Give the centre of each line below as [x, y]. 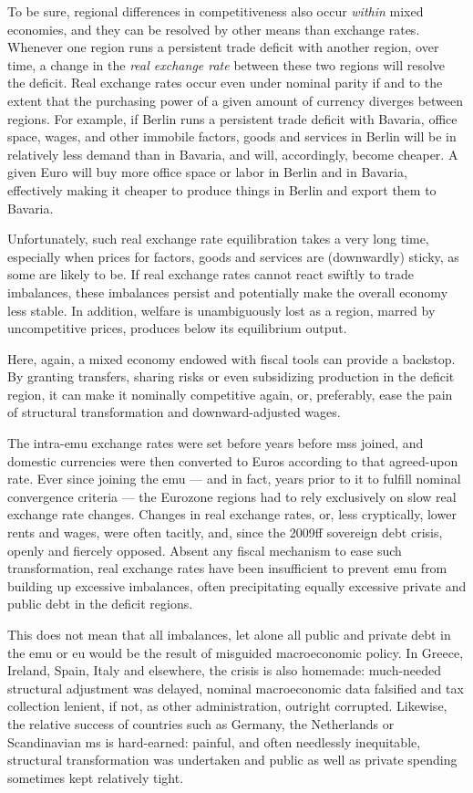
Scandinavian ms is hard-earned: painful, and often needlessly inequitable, [214, 741]
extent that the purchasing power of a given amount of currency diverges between [236, 100]
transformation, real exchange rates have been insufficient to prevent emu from [227, 568]
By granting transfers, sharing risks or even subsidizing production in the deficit [231, 376]
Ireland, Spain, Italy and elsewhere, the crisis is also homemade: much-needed [225, 670]
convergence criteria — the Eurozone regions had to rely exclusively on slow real [232, 496]
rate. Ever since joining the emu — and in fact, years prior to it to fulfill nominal [234, 479]
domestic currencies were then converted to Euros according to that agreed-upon [233, 460]
